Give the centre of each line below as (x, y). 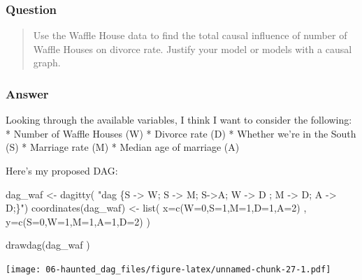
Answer (27, 93)
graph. (47, 62)
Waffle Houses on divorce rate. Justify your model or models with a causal (193, 49)
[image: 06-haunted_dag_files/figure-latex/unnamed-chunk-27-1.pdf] (168, 269)
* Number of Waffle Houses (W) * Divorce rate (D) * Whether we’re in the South (181, 133)
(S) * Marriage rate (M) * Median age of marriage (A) (123, 147)
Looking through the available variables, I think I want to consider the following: (179, 120)
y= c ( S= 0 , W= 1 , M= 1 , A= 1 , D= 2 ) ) (78, 221)
